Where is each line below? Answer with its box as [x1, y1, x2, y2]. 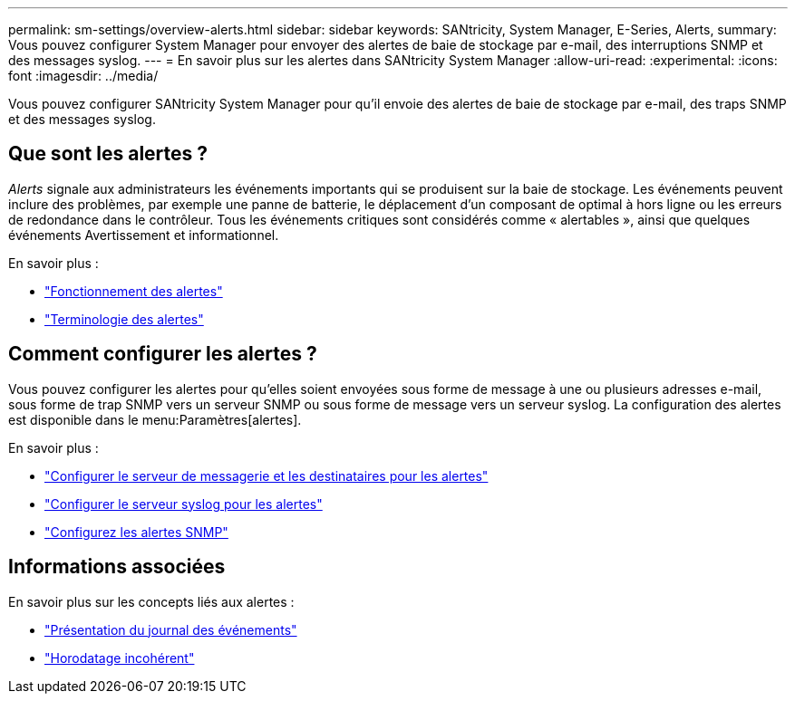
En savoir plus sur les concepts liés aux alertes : [8, 593, 295, 610]
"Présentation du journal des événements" [44, 621, 297, 638]
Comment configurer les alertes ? [8, 342, 317, 366]
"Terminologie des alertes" [44, 311, 204, 327]
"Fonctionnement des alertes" [44, 283, 223, 299]
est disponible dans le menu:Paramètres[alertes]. [8, 411, 302, 427]
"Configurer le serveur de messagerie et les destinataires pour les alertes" [44, 467, 489, 484]
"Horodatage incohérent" [44, 649, 195, 666]
